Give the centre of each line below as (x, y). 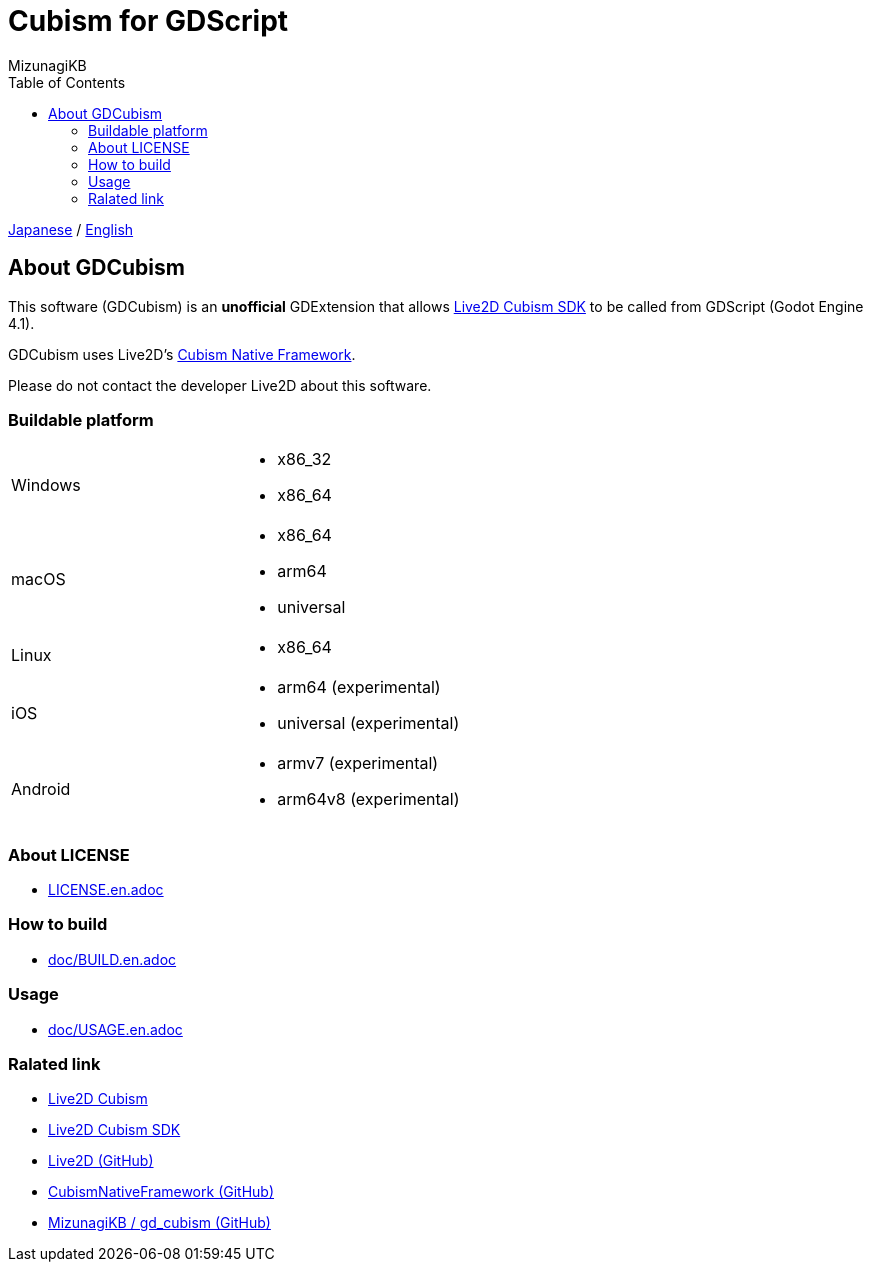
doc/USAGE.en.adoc (115, 1029)
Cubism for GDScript (148, 21)
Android (41, 789)
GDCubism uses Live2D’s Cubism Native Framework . (182, 354)
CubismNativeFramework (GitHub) (161, 1192)
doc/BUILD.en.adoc (112, 959)
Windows (46, 485)
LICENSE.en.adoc (106, 890)
